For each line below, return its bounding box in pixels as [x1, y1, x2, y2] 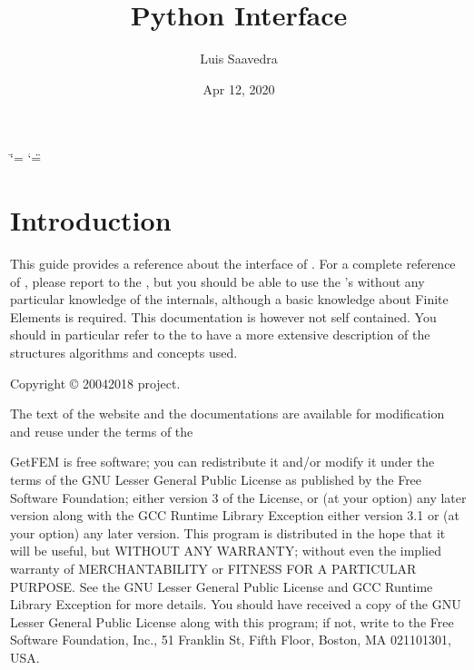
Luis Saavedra [200, 49, 278, 68]
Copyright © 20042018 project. [10, 373, 181, 392]
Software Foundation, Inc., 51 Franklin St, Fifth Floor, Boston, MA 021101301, [10, 630, 451, 649]
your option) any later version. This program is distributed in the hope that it [10, 523, 446, 542]
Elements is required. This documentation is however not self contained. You [10, 307, 437, 326]
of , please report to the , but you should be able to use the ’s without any [10, 271, 425, 291]
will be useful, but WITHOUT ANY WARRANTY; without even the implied [10, 541, 441, 560]
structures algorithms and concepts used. [10, 343, 238, 361]
